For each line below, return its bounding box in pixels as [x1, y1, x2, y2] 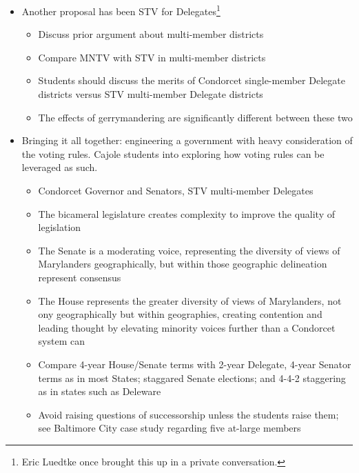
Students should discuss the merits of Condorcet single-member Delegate [38, 73, 345, 88]
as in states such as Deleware [38, 384, 161, 399]
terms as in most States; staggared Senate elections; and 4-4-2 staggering [38, 370, 346, 385]
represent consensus [38, 270, 121, 284]
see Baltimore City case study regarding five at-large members [38, 421, 301, 435]
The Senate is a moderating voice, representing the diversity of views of [38, 243, 340, 257]
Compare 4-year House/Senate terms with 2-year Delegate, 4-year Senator [38, 356, 351, 371]
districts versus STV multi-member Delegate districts [38, 87, 263, 101]
